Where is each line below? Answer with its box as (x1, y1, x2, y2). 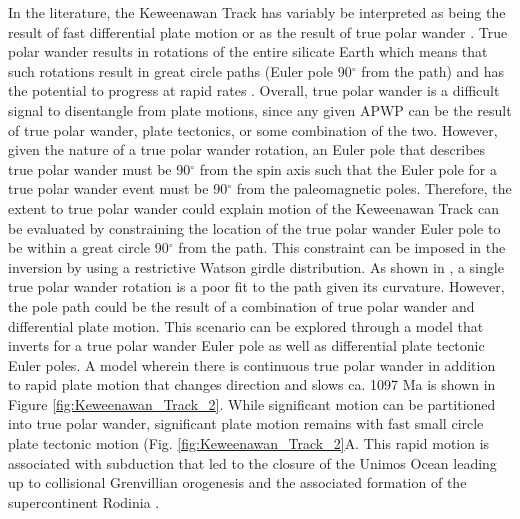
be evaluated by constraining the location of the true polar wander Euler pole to (8, 217, 501, 238)
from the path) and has (361, 60, 505, 81)
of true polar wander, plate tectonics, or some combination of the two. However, (8, 119, 498, 140)
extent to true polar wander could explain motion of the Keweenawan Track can (8, 197, 499, 218)
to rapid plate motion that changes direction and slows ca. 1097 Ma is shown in (8, 374, 496, 395)
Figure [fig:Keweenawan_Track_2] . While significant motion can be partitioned (8, 393, 496, 414)
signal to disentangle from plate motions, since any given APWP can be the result (8, 99, 512, 120)
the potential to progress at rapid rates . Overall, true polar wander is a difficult (8, 80, 500, 101)
